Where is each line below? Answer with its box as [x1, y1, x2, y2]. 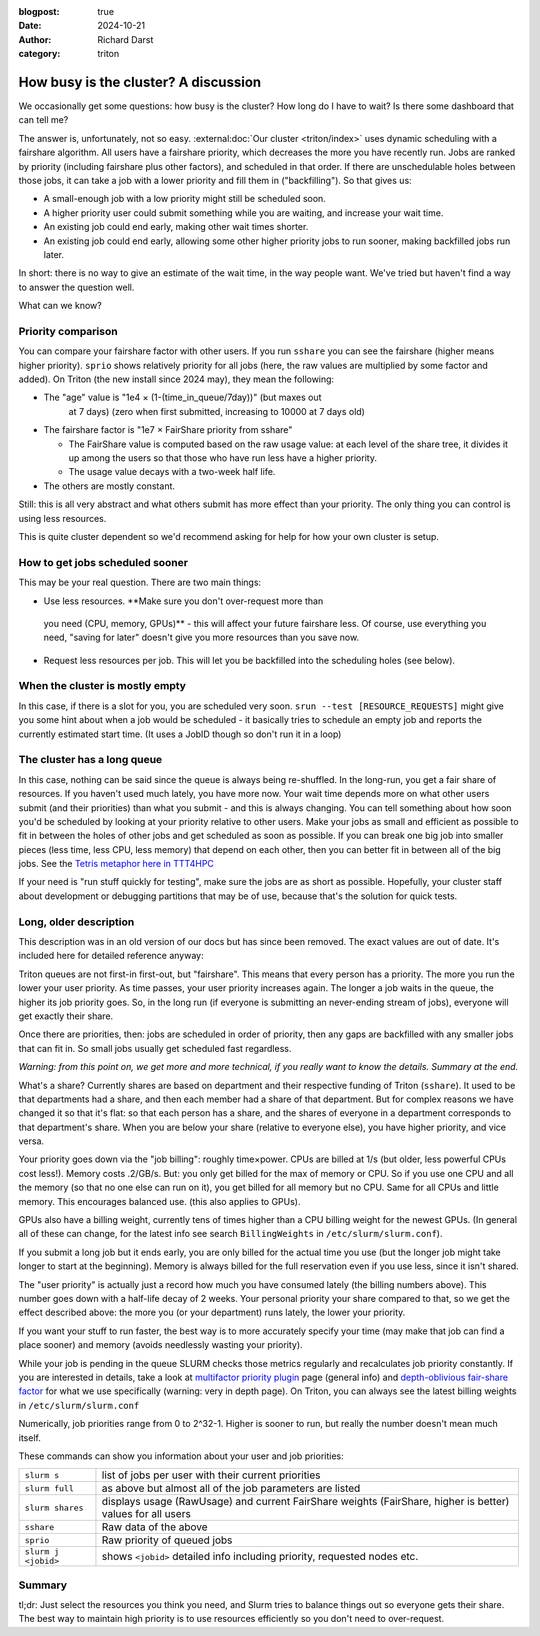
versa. [18, 1135, 45, 1147]
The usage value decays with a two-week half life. [68, 466, 276, 478]
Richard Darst [97, 33, 154, 45]
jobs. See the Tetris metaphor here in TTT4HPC [18, 858, 215, 870]
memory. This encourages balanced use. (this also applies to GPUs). [18, 1195, 301, 1207]
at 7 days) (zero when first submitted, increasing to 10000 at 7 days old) [68, 405, 365, 417]
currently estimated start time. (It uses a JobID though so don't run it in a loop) [18, 728, 342, 740]
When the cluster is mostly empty [18, 679, 187, 693]
